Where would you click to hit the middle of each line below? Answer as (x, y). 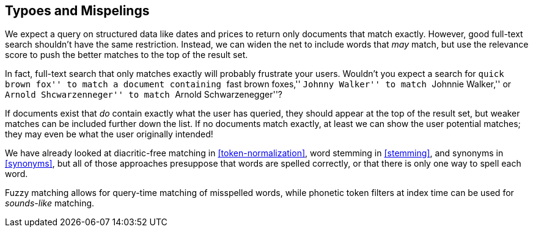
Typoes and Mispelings (77, 11)
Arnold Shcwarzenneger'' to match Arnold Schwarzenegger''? (144, 95)
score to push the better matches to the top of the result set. (127, 55)
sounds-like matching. (50, 203)
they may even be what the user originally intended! (109, 134)
